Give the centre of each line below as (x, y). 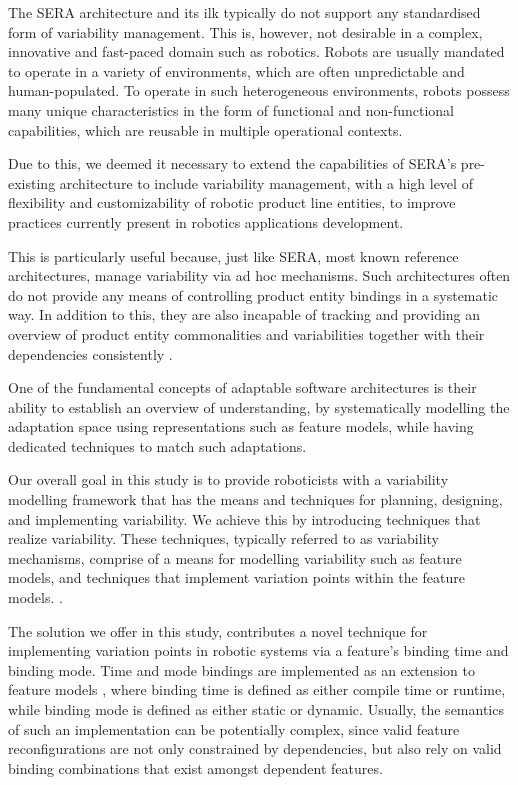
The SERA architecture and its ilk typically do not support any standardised (244, 12)
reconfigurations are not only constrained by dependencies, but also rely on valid (255, 748)
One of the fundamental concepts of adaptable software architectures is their (242, 387)
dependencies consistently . (90, 353)
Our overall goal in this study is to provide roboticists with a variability (228, 479)
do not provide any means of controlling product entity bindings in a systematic (253, 294)
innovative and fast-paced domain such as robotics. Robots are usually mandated (256, 51)
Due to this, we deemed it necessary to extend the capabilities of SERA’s (232, 163)
